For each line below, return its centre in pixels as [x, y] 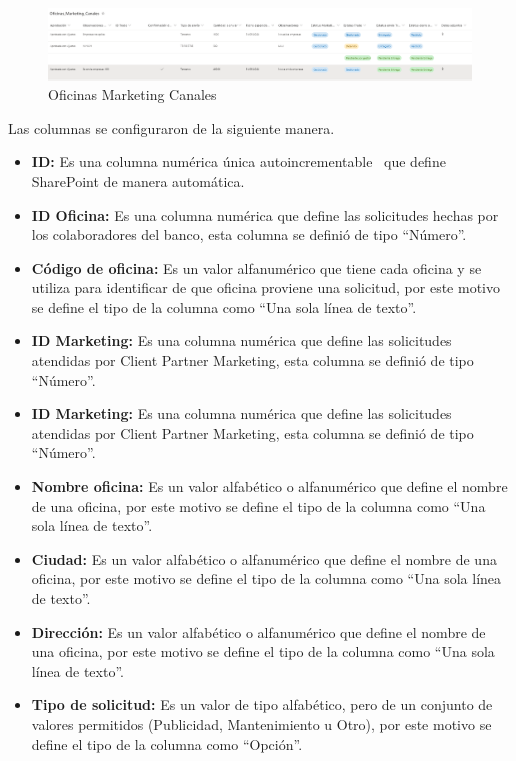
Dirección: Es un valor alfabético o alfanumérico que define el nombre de [258, 631]
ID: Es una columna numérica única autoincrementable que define [238, 161]
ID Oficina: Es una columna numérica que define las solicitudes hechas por [265, 214]
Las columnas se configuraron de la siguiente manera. [171, 127]
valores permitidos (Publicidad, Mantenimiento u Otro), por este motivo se [261, 723]
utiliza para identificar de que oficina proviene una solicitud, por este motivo [265, 287]
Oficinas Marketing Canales [132, 94]
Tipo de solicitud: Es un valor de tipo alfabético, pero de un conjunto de [262, 704]
